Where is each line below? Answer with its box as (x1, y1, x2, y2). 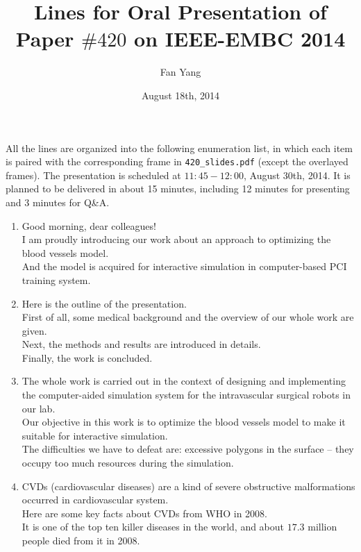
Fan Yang (160, 65, 201, 79)
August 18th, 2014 (141, 87, 220, 102)
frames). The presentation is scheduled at (6, 167, 181, 182)
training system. (22, 272, 91, 287)
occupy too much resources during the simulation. (22, 455, 234, 470)
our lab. (22, 401, 56, 415)
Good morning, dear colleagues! (22, 218, 156, 233)
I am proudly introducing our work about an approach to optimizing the (22, 232, 331, 246)
